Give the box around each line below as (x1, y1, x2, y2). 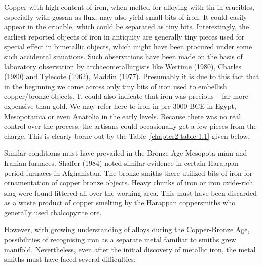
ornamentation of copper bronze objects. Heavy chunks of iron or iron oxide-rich (4, 177, 253, 188)
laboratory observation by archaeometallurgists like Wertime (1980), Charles (4, 61, 242, 71)
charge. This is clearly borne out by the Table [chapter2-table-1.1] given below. (4, 130, 250, 141)
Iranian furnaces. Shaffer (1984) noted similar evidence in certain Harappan (4, 157, 239, 168)
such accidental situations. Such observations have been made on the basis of (4, 51, 243, 61)
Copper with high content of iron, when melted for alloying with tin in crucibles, (4, 2, 254, 12)
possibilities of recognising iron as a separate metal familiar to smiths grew (4, 234, 236, 245)
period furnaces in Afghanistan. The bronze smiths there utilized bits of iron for (4, 167, 253, 178)
